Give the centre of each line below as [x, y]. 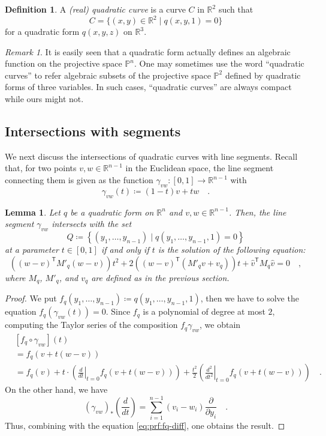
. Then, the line [257, 212]
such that [236, 9]
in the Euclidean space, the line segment [200, 168]
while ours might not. [44, 99]
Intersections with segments [93, 131]
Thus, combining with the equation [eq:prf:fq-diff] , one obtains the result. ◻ [145, 425]
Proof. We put [31, 298]
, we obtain [220, 325]
